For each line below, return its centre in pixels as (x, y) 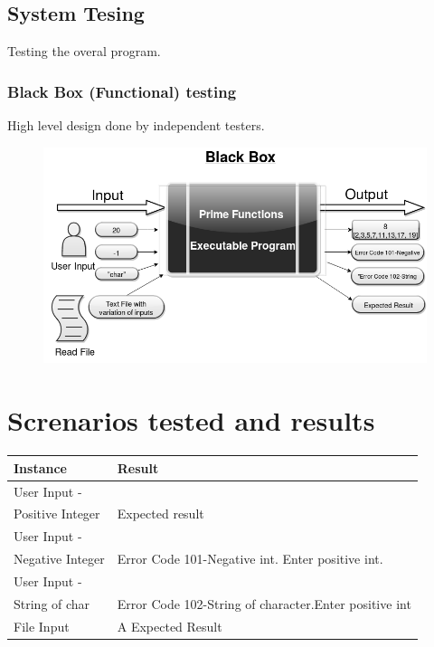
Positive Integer (57, 514)
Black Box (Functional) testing (122, 91)
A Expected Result (170, 626)
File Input (42, 626)
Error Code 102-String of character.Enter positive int (264, 603)
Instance (40, 467)
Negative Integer (59, 559)
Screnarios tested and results (191, 420)
